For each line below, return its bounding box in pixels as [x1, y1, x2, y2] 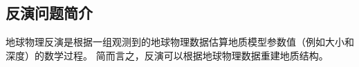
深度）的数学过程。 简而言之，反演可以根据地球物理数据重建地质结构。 [6, 48, 329, 62]
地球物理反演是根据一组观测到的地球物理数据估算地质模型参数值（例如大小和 [6, 35, 354, 49]
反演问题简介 [6, 2, 93, 23]
